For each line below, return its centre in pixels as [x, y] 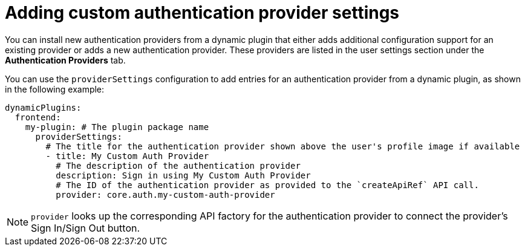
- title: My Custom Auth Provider [127, 156]
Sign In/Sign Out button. [86, 228]
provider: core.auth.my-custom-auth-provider [165, 194]
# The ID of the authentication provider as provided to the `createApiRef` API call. [267, 185]
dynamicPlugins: [43, 107]
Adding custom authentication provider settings [202, 13]
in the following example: [55, 89]
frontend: [38, 117]
